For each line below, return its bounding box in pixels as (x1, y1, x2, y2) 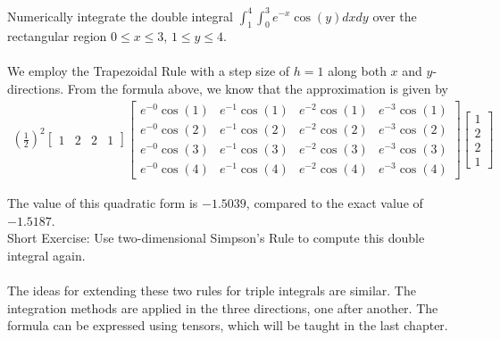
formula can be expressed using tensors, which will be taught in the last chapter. (7, 316, 448, 335)
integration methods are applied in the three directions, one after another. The (7, 298, 438, 317)
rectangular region (7, 27, 107, 46)
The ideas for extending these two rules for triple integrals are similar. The (7, 281, 416, 300)
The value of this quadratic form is (7, 194, 198, 212)
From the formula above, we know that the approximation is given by (67, 79, 449, 98)
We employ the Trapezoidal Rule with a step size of (7, 62, 290, 80)
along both (328, 62, 387, 80)
